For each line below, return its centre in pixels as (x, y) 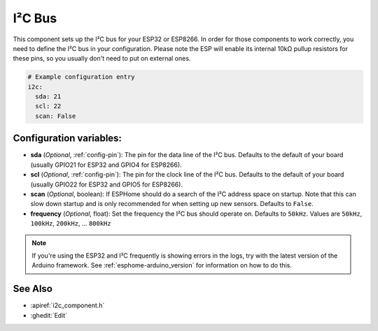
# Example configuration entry (82, 77)
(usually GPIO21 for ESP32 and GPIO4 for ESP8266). (106, 165)
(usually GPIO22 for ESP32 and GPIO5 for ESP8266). (107, 184)
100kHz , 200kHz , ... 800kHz (71, 223)
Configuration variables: (68, 139)
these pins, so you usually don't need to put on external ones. (102, 59)
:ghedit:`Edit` (49, 315)
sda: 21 (48, 97)
